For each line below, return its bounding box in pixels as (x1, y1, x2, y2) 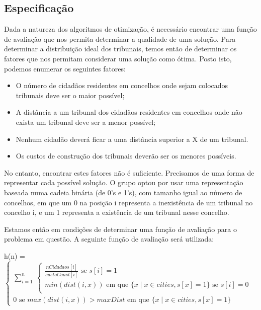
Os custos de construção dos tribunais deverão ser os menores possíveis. (16, 150, 236, 161)
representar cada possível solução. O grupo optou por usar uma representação (4, 177, 243, 188)
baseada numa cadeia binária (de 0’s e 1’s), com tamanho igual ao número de (4, 187, 242, 197)
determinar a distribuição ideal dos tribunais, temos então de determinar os (4, 43, 237, 54)
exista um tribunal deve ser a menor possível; (16, 116, 156, 127)
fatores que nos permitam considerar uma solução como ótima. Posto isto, (4, 53, 232, 63)
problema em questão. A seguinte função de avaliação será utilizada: (4, 234, 214, 244)
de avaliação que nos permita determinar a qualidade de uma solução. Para (4, 33, 236, 44)
